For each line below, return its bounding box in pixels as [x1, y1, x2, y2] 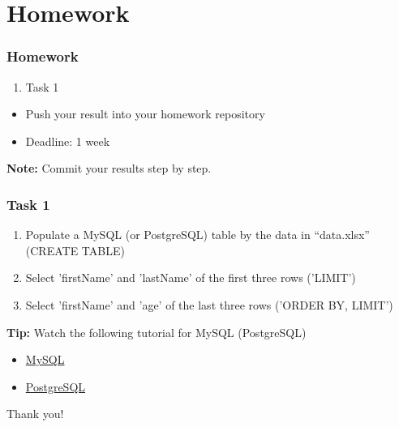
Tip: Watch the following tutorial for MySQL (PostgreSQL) [6, 323, 307, 340]
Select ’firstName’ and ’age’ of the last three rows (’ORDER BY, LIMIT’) [25, 296, 393, 313]
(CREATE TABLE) [25, 241, 125, 258]
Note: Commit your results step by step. [6, 160, 212, 177]
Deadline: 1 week [25, 132, 110, 149]
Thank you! [6, 405, 64, 422]
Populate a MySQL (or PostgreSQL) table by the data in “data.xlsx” [25, 226, 370, 243]
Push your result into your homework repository [25, 105, 265, 122]
